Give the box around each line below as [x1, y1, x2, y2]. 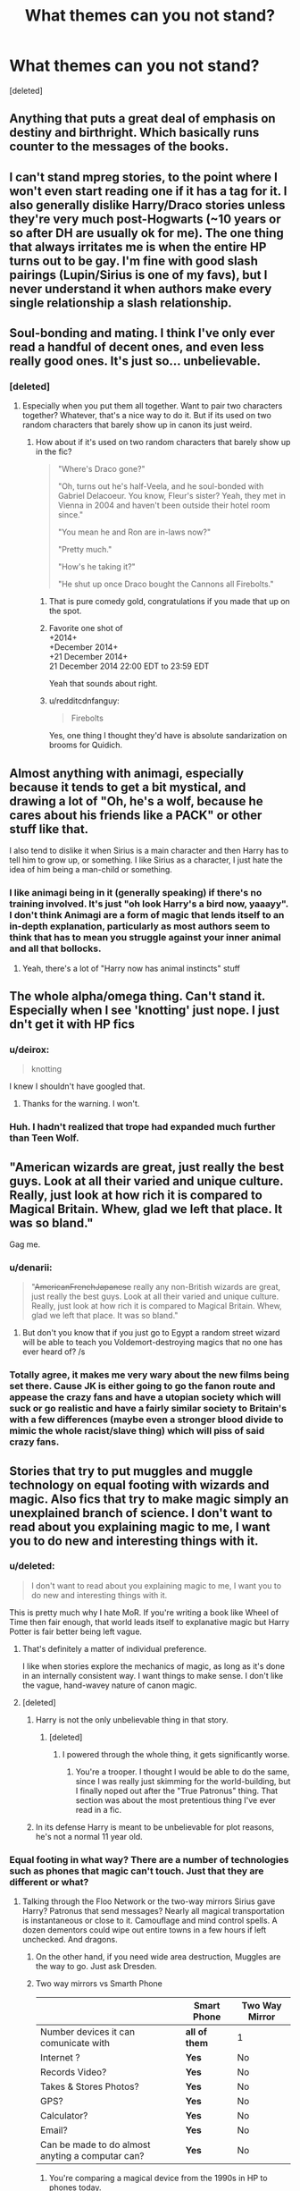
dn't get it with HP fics [9, 1016, 136, 1032]
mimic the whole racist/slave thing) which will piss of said [9, 1425, 265, 1437]
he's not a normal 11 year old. [35, 1831, 143, 1841]
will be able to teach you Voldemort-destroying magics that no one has [21, 1337, 283, 1348]
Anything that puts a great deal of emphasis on [9, 111, 276, 126]
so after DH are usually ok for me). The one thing [9, 225, 284, 240]
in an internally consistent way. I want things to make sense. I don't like [21, 1670, 284, 1681]
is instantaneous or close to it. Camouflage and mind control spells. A [21, 1915, 279, 1926]
